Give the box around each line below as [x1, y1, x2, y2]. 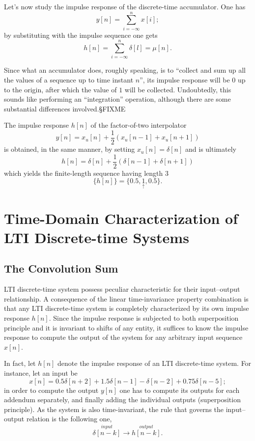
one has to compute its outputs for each [119, 385, 240, 395]
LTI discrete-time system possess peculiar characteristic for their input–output [4, 284, 240, 294]
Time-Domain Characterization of [4, 208, 238, 228]
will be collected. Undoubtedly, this [124, 84, 231, 94]
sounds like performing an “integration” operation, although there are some [4, 94, 231, 104]
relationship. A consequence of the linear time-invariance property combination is [4, 293, 249, 303]
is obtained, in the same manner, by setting [4, 144, 135, 154]
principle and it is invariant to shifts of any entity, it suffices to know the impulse [4, 322, 249, 332]
